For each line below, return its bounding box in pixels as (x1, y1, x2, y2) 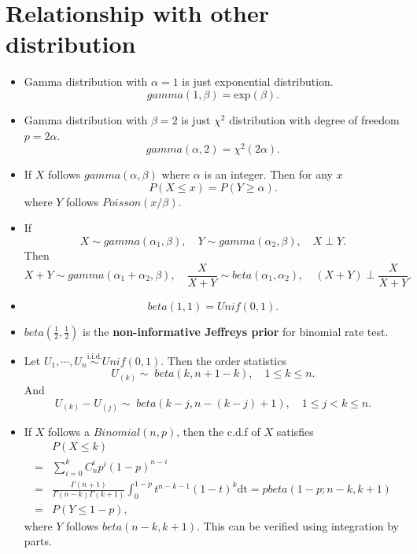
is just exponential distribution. (182, 73, 334, 90)
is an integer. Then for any (204, 166, 333, 183)
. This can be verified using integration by (197, 517, 399, 534)
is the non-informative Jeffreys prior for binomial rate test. (82, 323, 389, 339)
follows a (48, 423, 90, 439)
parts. (24, 533, 52, 549)
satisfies (276, 423, 314, 439)
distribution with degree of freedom (229, 111, 400, 127)
